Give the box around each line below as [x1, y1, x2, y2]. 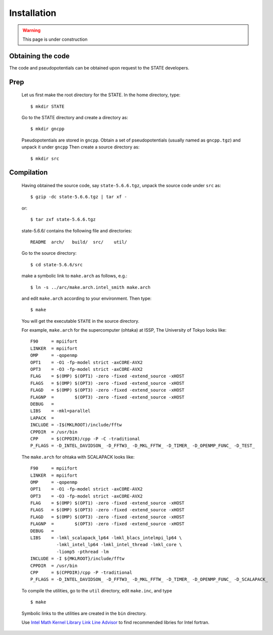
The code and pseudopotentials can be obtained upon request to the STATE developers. [9, 65, 189, 71]
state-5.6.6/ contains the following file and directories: [21, 227, 132, 233]
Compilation [9, 168, 48, 177]
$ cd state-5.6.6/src [30, 262, 83, 268]
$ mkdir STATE [30, 103, 64, 109]
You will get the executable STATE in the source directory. [21, 318, 140, 324]
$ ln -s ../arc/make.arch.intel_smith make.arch [30, 284, 151, 290]
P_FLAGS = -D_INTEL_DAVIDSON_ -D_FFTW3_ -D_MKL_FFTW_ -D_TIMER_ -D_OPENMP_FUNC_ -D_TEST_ [30, 443, 255, 449]
